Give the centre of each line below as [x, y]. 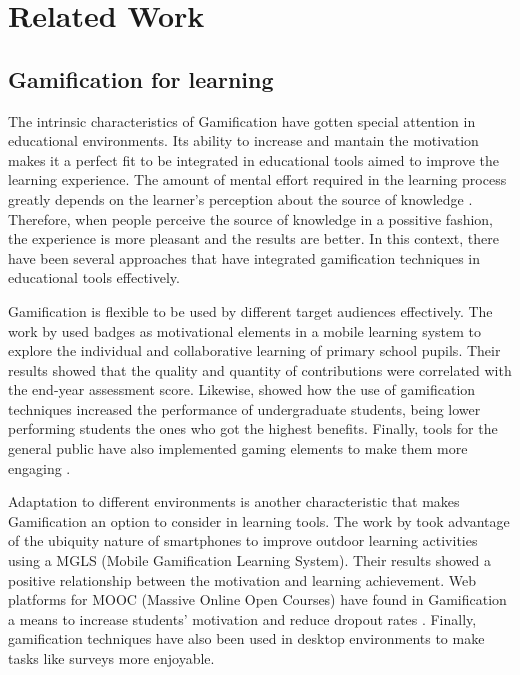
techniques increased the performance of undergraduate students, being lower [244, 408]
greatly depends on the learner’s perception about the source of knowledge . [240, 198]
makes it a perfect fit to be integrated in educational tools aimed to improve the [254, 159]
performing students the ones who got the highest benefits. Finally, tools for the [253, 428]
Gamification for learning [141, 78]
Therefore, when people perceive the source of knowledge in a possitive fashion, [250, 218]
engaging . [39, 467]
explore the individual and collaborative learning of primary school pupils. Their [254, 350]
